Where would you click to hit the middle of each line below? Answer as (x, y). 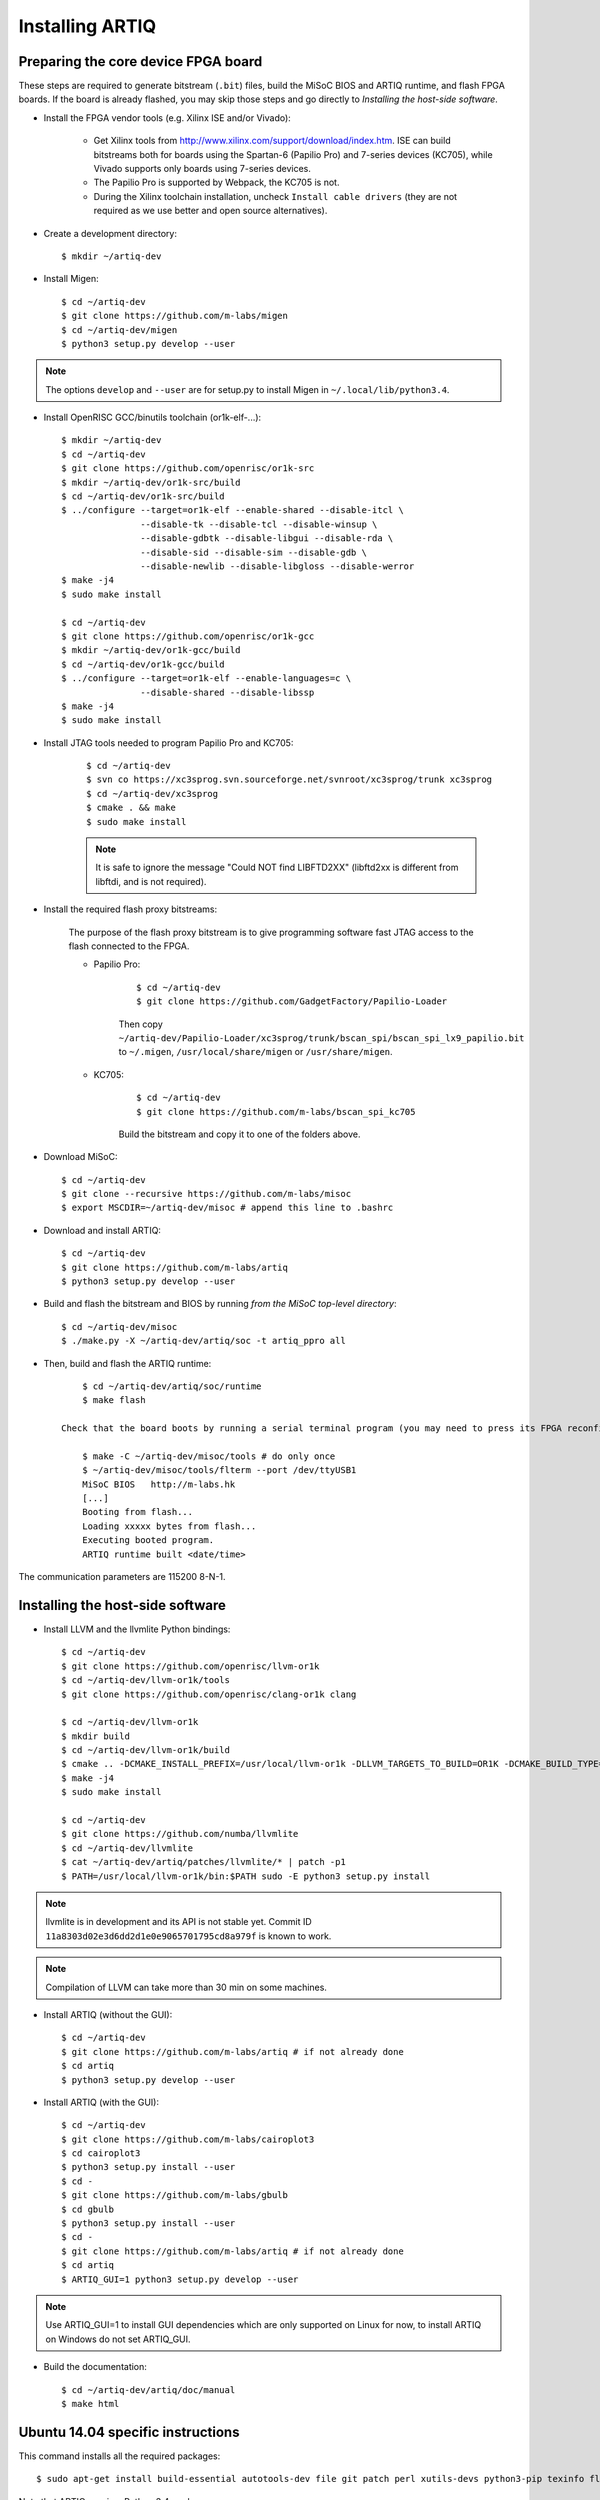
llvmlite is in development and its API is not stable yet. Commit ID (178, 1922)
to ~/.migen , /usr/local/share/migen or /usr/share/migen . (256, 1052)
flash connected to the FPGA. (129, 946)
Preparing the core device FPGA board (140, 61)
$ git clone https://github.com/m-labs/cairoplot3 (188, 2139)
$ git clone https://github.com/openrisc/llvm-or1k (190, 1666)
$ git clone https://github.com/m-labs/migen (175, 316)
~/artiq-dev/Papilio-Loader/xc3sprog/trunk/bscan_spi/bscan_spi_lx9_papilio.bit (321, 1038)
